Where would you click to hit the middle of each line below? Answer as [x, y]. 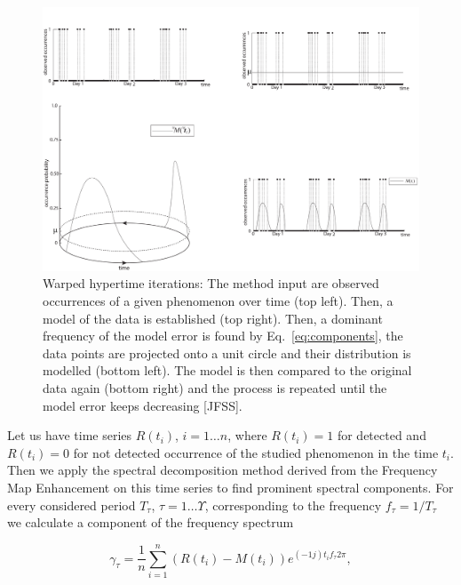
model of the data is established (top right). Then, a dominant [213, 318]
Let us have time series [70, 435]
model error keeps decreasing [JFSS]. [143, 405]
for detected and [382, 435]
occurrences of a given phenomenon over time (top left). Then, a [218, 301]
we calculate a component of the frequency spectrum [151, 522]
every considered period [72, 505]
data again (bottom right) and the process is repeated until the [215, 388]
